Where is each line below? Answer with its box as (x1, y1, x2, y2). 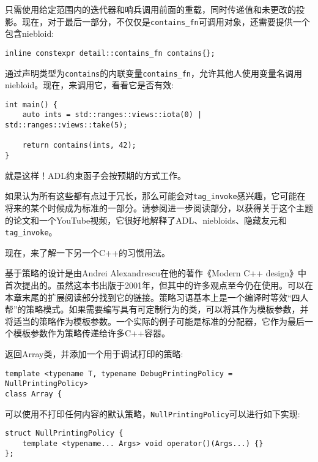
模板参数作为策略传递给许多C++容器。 (13, 327, 170, 339)
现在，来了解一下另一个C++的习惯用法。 (5, 246, 170, 259)
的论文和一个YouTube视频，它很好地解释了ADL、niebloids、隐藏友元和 (5, 213, 287, 226)
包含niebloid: (5, 27, 54, 40)
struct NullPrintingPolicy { (5, 429, 124, 438)
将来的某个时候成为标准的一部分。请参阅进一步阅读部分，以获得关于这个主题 (5, 201, 313, 214)
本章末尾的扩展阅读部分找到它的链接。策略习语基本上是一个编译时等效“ (5, 290, 292, 303)
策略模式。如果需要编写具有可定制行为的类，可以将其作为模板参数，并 (26, 303, 309, 316)
